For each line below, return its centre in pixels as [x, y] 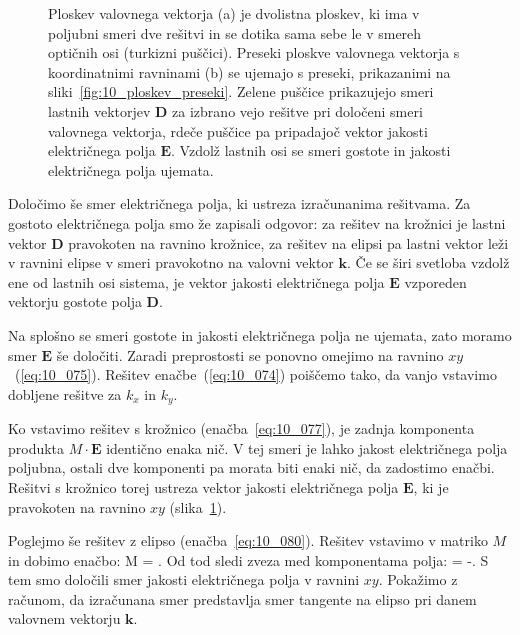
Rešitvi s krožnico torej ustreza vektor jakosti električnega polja [203, 486]
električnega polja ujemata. [131, 169]
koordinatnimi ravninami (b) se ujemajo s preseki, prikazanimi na [249, 71]
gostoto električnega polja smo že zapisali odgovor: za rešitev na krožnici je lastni [257, 222]
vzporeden [435, 281]
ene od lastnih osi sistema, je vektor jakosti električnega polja [196, 281]
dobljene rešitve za [65, 393]
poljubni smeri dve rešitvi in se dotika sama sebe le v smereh [235, 32]
